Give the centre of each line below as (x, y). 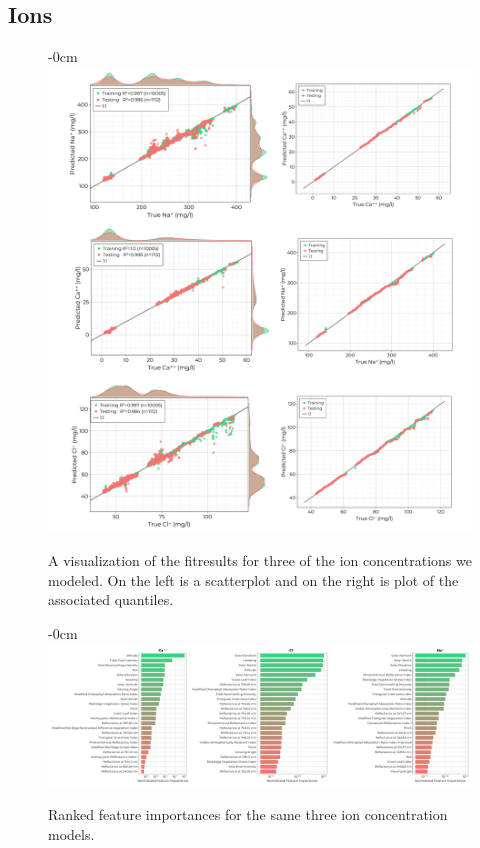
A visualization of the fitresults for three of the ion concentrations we (260, 560)
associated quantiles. (111, 599)
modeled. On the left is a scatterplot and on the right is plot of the (253, 579)
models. (71, 834)
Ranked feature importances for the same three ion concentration (248, 814)
